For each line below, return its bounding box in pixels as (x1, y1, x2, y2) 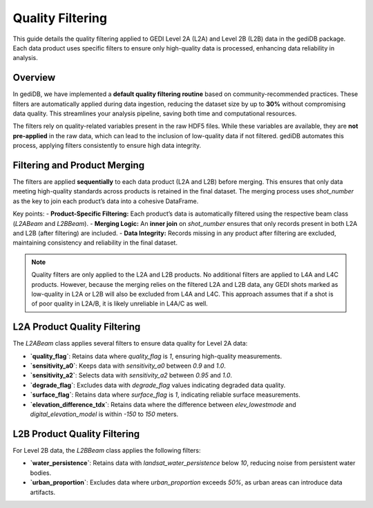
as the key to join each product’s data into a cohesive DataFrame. (12, 197, 199, 205)
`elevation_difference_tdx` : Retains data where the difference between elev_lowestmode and (30, 400, 296, 408)
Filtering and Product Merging (12, 160, 145, 171)
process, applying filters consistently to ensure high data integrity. (12, 142, 202, 150)
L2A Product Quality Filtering (12, 321, 141, 333)
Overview (12, 72, 56, 84)
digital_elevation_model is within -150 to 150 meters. (30, 410, 179, 418)
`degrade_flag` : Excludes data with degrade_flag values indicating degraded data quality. (30, 381, 286, 389)
